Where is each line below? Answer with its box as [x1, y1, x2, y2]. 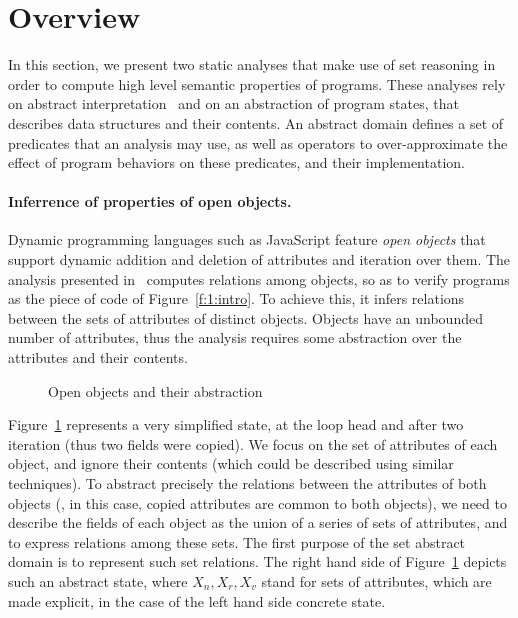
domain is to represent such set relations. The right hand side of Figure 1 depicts [8, 551, 507, 572]
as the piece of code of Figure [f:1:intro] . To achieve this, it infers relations [8, 288, 465, 309]
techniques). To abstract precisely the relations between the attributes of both [8, 473, 487, 494]
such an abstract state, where [8, 570, 188, 591]
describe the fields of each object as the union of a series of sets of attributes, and [8, 512, 508, 533]
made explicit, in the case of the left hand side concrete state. [8, 590, 386, 611]
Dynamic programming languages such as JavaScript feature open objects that [8, 229, 486, 250]
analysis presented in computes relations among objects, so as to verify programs [8, 268, 510, 289]
